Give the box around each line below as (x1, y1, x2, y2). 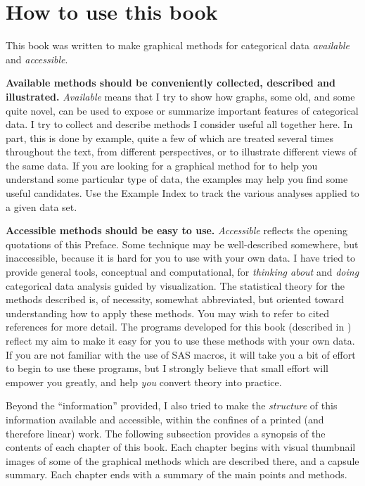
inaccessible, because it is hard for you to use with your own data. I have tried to (6, 250, 356, 265)
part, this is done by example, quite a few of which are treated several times (6, 130, 333, 145)
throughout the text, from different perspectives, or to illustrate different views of (6, 144, 357, 159)
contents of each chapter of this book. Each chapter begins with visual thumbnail (6, 440, 356, 454)
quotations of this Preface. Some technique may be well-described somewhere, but (6, 236, 359, 251)
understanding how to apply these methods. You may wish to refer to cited (6, 305, 330, 320)
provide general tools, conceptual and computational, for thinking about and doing (6, 264, 359, 279)
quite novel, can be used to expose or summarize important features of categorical (6, 103, 359, 117)
